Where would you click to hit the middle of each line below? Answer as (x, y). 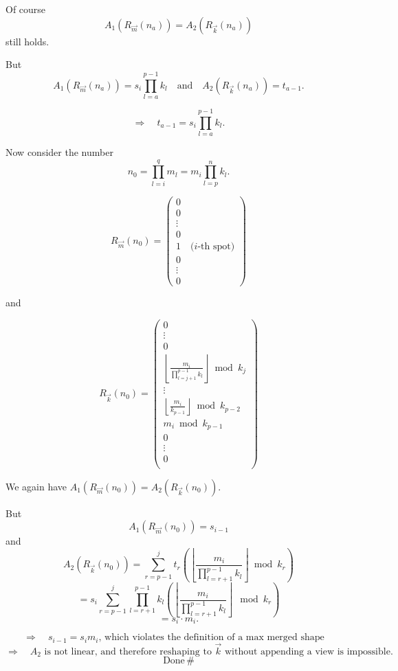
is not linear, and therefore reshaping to (128, 651)
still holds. (27, 41)
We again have (36, 486)
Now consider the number (59, 152)
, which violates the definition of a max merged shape (211, 638)
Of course (26, 9)
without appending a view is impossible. (309, 651)
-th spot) (216, 246)
